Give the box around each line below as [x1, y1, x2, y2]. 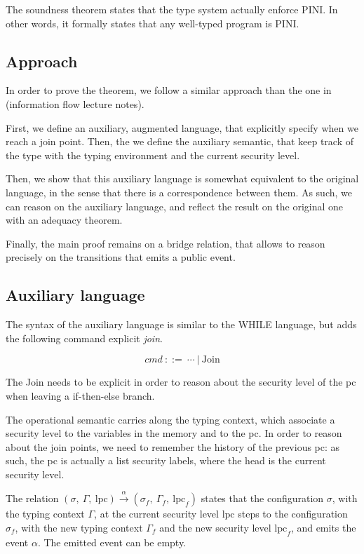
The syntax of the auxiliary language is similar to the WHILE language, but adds [6, 317, 357, 332]
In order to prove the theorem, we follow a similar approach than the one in [6, 83, 332, 97]
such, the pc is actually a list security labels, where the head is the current [6, 453, 326, 468]
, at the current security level [94, 506, 219, 521]
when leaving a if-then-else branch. [6, 388, 155, 403]
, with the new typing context [15, 520, 143, 534]
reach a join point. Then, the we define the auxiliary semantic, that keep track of [6, 134, 354, 149]
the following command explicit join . [6, 330, 163, 345]
